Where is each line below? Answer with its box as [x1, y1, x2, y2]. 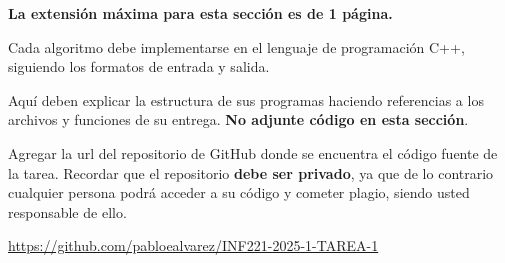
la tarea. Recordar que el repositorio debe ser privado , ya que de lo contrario [8, 162, 494, 183]
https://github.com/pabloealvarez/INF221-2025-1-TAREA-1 [8, 235, 379, 256]
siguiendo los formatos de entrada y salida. [8, 56, 270, 77]
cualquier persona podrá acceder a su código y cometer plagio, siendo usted [8, 182, 470, 203]
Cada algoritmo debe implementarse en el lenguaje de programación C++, [8, 36, 465, 57]
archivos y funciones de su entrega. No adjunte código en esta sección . [8, 109, 469, 130]
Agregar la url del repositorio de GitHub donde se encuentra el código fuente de [8, 142, 498, 163]
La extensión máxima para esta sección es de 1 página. [8, 3, 393, 23]
